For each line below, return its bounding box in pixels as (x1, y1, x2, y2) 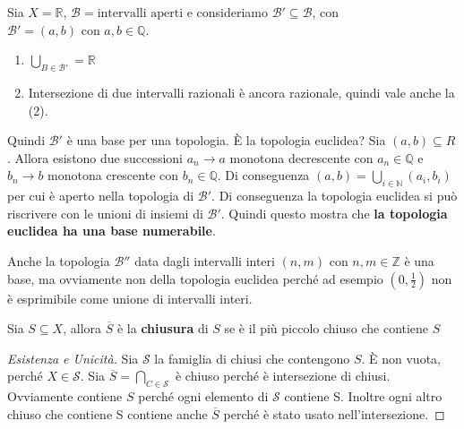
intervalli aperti (97, 7, 184, 20)
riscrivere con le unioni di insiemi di (7, 203, 203, 222)
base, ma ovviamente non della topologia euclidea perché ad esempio (7, 269, 383, 287)
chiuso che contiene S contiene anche (7, 404, 208, 423)
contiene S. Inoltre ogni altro (284, 387, 443, 406)
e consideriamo (186, 3, 269, 21)
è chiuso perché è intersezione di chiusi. (175, 366, 391, 385)
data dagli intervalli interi (134, 251, 275, 270)
